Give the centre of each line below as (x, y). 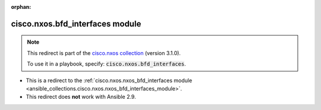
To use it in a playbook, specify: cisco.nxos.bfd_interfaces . (107, 64)
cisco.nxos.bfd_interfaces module (76, 24)
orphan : (21, 7)
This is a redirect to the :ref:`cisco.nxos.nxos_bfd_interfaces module (109, 80)
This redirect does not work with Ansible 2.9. (81, 97)
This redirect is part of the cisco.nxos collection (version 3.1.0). (104, 53)
